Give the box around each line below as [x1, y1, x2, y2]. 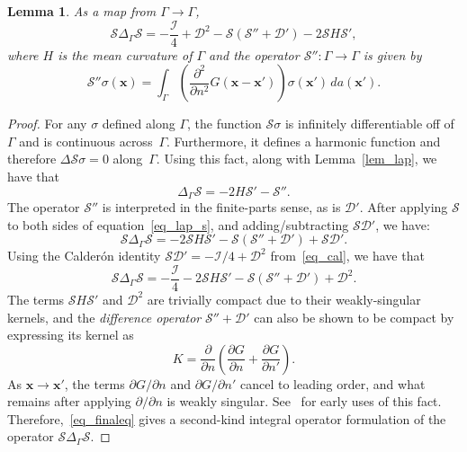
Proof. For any [7, 114, 87, 133]
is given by [363, 45, 422, 64]
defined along [102, 114, 175, 133]
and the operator [209, 45, 300, 64]
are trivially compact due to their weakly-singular [147, 289, 421, 308]
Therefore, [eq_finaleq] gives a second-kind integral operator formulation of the [7, 409, 446, 428]
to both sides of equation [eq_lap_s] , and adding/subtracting [7, 215, 349, 234]
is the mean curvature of [58, 45, 193, 64]
